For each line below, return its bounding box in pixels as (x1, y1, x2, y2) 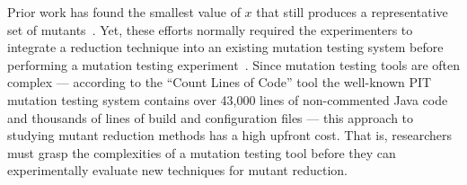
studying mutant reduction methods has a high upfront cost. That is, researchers (7, 126, 453, 145)
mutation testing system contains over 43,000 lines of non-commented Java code (7, 90, 448, 109)
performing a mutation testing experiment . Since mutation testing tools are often (7, 55, 461, 74)
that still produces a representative (256, 3, 448, 21)
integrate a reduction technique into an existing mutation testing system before (7, 38, 444, 57)
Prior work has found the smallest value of (7, 3, 241, 21)
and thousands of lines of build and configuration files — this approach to (7, 108, 414, 127)
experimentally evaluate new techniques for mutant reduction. (7, 161, 348, 180)
